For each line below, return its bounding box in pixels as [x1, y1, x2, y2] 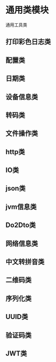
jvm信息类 [5, 202, 37, 211]
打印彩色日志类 [5, 38, 51, 46]
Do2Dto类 [5, 221, 36, 230]
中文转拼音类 [5, 258, 45, 266]
